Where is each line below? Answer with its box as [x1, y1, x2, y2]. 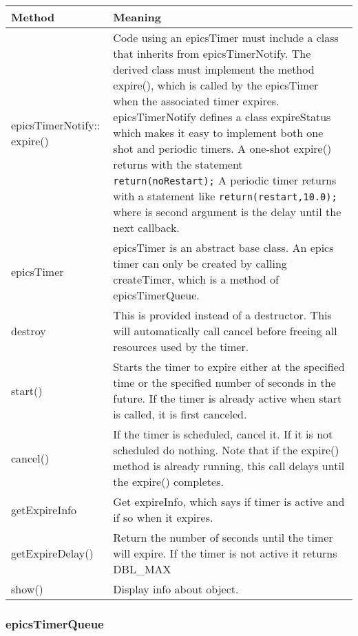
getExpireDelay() [11, 545, 94, 561]
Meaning [113, 9, 161, 25]
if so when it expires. [113, 509, 213, 525]
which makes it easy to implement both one [113, 125, 324, 140]
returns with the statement [113, 156, 243, 172]
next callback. [113, 220, 180, 235]
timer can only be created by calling [113, 255, 287, 271]
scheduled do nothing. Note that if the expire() [113, 442, 339, 458]
